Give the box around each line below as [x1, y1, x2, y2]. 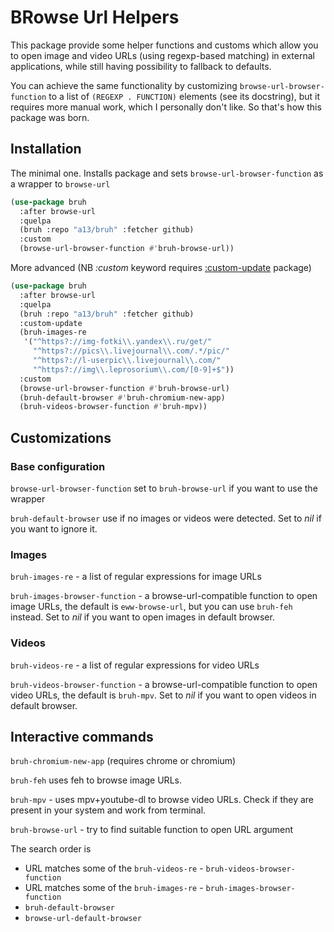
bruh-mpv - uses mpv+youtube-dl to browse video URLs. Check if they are [10, 794, 315, 806]
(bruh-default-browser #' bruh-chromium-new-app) [19, 392, 226, 403]
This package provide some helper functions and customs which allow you [10, 39, 319, 51]
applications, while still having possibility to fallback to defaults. [10, 60, 272, 72]
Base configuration [10, 459, 106, 473]
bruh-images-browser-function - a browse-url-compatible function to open [10, 590, 318, 602]
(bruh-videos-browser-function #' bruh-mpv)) [19, 402, 208, 412]
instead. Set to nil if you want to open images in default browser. [10, 611, 275, 623]
